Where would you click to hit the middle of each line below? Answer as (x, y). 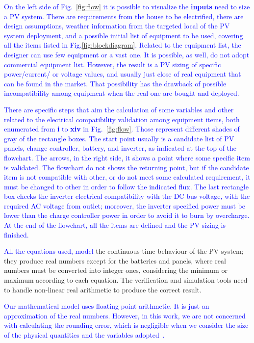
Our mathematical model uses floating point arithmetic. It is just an (107, 306)
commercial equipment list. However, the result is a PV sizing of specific (113, 64)
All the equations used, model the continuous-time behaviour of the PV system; (124, 251)
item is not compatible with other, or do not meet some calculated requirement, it (127, 177)
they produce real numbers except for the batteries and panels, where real (115, 260)
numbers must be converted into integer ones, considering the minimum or (116, 270)
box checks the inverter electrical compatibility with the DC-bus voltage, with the (127, 196)
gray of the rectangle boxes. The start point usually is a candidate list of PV (119, 138)
